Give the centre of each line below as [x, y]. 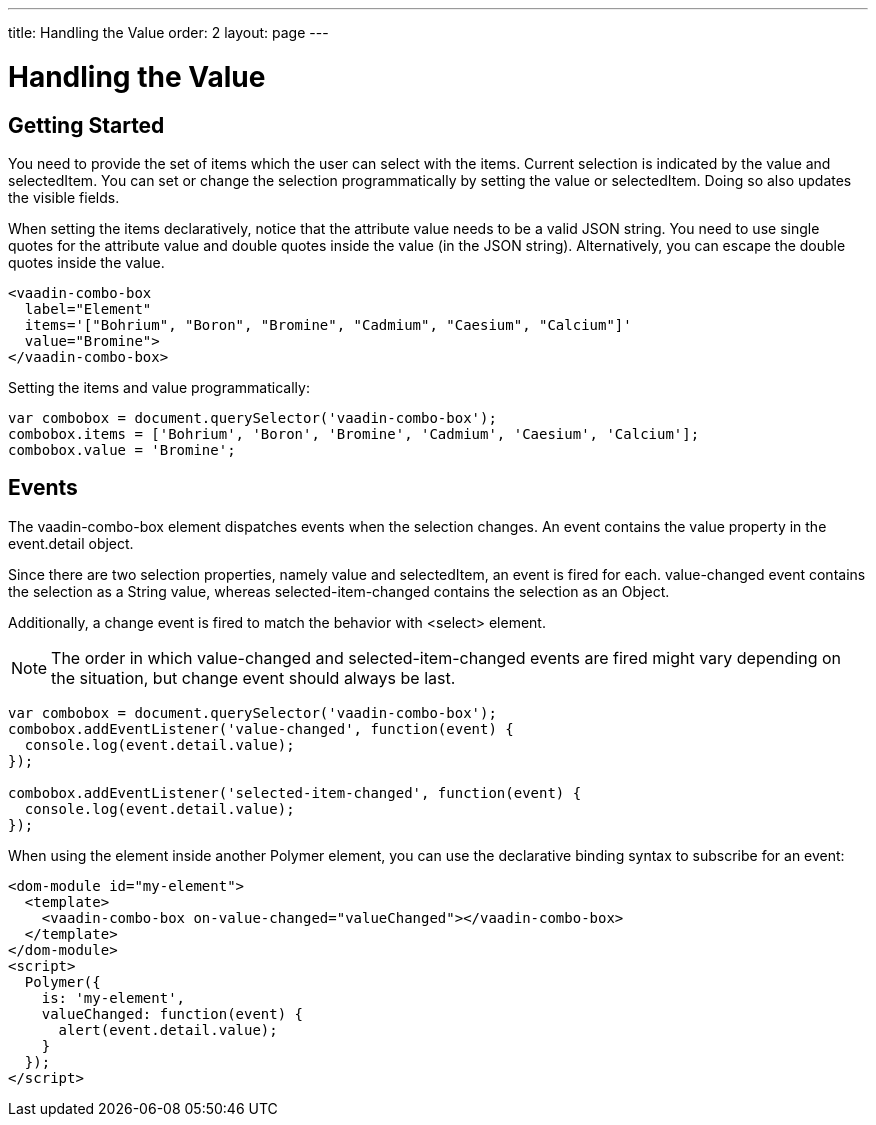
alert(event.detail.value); [168, 1029]
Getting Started [86, 125]
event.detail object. [71, 543]
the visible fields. [64, 197]
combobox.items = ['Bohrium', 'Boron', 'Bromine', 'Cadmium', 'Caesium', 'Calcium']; [354, 433]
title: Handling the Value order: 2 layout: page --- [168, 32]
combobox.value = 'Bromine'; [122, 449]
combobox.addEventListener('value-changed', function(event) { [261, 728]
